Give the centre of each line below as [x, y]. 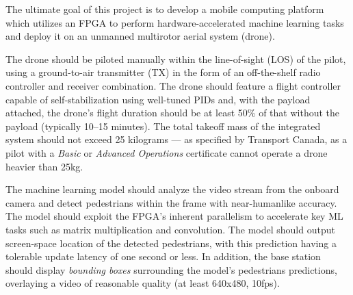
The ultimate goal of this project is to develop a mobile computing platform [165, 9]
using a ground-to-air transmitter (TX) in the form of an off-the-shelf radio [163, 72]
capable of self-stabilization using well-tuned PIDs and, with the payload [158, 99]
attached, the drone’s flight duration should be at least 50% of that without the [173, 113]
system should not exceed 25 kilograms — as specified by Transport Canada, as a [176, 139]
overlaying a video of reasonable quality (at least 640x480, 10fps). [143, 283]
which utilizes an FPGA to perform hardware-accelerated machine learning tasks [175, 22]
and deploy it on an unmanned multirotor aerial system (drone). [140, 36]
